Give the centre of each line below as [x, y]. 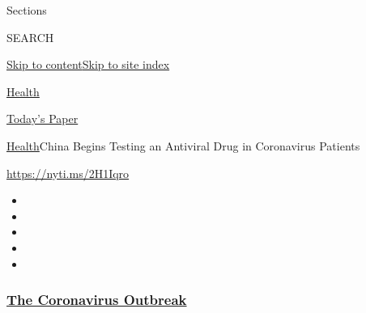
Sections [27, 10]
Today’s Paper [43, 118]
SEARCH [30, 37]
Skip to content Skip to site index [88, 64]
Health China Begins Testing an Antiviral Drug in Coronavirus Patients [183, 145]
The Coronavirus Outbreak [97, 300]
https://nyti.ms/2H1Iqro [68, 173]
